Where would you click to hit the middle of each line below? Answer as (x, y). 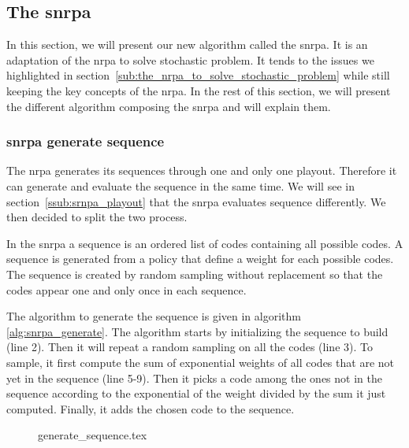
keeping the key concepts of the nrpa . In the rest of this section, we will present (199, 90)
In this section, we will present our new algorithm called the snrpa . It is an (187, 44)
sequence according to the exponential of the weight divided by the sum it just (196, 393)
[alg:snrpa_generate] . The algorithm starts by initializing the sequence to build (197, 331)
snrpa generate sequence (86, 141)
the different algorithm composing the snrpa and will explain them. (169, 106)
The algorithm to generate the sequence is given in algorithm (154, 316)
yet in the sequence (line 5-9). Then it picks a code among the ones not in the (194, 378)
